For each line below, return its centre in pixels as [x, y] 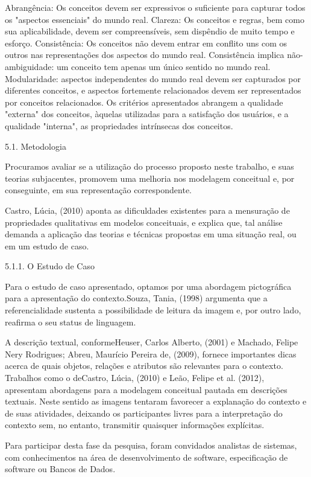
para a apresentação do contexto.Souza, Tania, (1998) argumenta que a [136, 298]
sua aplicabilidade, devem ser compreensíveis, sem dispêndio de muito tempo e [150, 31]
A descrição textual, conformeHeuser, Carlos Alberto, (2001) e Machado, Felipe [152, 342]
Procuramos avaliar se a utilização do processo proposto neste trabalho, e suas [149, 166]
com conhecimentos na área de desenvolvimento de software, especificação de [146, 457]
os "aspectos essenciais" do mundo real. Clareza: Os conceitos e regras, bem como [155, 19]
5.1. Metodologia [36, 146]
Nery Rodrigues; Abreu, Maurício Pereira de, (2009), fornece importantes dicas [151, 354]
